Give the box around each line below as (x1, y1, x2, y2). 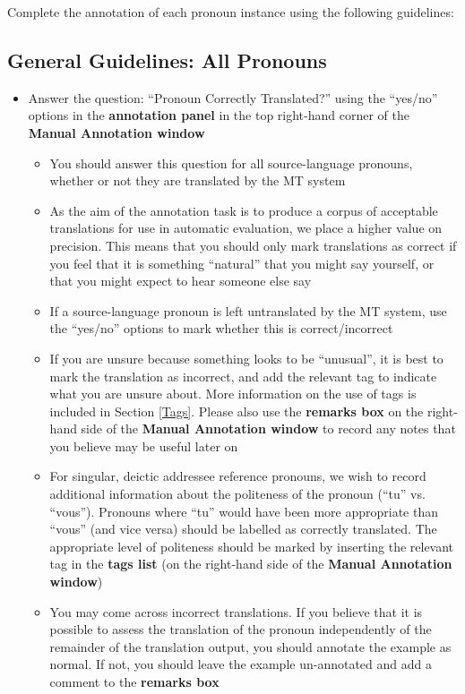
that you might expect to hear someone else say (49, 271, 312, 290)
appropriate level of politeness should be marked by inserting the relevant (49, 536, 454, 555)
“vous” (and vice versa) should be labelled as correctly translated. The (49, 519, 437, 538)
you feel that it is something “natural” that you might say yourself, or (49, 253, 435, 272)
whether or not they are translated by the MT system (49, 171, 346, 190)
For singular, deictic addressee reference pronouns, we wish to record (49, 467, 426, 485)
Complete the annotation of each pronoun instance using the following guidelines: (7, 3, 454, 21)
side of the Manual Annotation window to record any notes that (81, 419, 456, 438)
